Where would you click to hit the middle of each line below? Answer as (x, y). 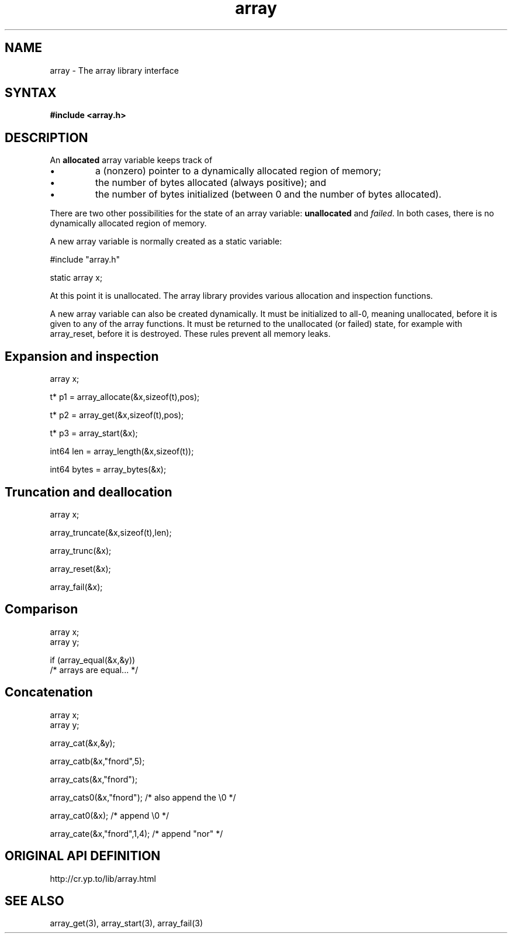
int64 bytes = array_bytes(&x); (108, 470)
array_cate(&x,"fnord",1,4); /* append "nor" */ (136, 833)
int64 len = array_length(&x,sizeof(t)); (122, 451)
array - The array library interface (114, 70)
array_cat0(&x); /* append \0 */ (110, 815)
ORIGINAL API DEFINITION (83, 856)
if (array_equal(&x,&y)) (93, 660)
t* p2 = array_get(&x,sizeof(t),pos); (117, 415)
